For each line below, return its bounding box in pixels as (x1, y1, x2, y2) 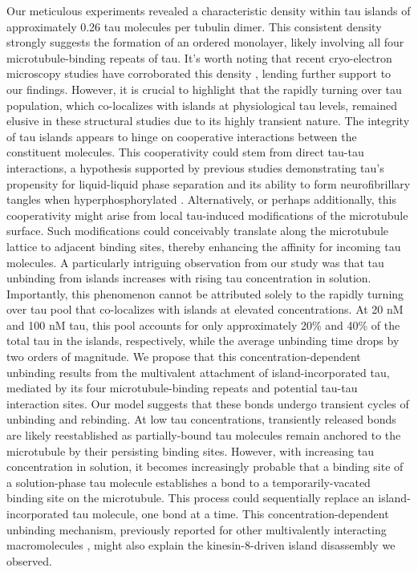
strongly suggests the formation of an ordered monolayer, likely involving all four (6, 34, 404, 51)
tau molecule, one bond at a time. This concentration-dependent (72, 505, 389, 521)
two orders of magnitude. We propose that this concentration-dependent (6, 348, 361, 365)
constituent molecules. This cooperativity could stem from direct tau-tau (6, 144, 364, 160)
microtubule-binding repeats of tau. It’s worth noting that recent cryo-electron (6, 49, 392, 66)
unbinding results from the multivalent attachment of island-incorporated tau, (6, 363, 390, 380)
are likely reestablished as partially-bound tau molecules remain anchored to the (6, 427, 401, 444)
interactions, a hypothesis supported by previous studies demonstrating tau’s (6, 159, 384, 176)
